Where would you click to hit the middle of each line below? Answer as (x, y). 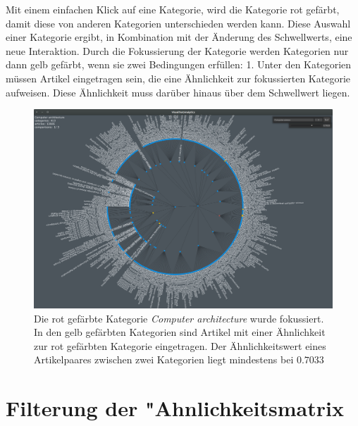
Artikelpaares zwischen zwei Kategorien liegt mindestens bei (164, 359)
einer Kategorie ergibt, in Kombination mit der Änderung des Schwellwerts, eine (179, 37)
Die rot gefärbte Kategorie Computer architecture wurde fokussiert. (179, 318)
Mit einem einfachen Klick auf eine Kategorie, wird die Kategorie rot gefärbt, (173, 9)
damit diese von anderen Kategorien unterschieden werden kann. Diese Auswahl (178, 23)
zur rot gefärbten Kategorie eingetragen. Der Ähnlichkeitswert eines (180, 345)
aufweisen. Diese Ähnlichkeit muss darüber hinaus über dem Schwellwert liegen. (178, 92)
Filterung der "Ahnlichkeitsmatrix (175, 408)
